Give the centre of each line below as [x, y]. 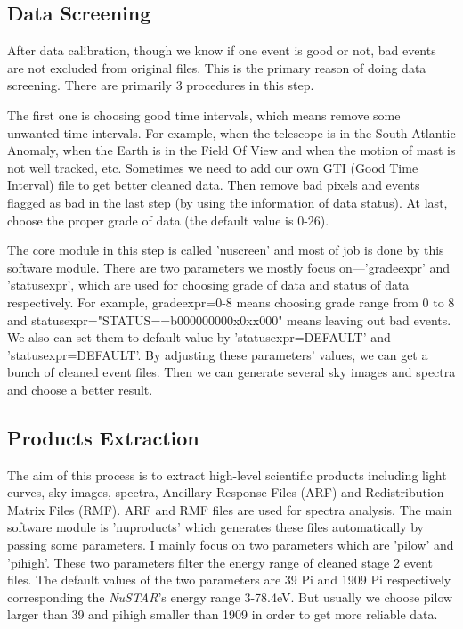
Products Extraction [103, 437]
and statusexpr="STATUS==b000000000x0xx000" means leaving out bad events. [229, 319]
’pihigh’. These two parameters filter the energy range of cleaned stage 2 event [220, 562]
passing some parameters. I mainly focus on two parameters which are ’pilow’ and [231, 545]
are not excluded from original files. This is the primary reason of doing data [217, 67]
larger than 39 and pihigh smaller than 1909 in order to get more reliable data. [223, 614]
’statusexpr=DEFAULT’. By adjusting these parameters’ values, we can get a [218, 354]
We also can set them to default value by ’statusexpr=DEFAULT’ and [199, 337]
